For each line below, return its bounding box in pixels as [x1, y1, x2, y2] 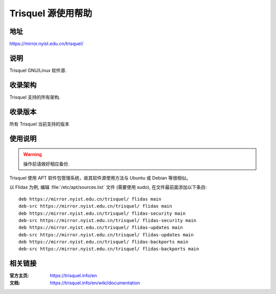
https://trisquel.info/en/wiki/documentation [50, 280, 141, 286]
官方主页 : [9, 273, 29, 279]
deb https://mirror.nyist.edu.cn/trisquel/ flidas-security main [18, 210, 186, 216]
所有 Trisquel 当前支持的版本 [9, 120, 70, 127]
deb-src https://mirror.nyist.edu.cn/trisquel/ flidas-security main [18, 217, 197, 223]
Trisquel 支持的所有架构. [9, 94, 61, 100]
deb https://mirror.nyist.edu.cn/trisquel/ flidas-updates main [18, 225, 183, 231]
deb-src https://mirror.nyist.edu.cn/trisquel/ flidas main [18, 203, 172, 209]
